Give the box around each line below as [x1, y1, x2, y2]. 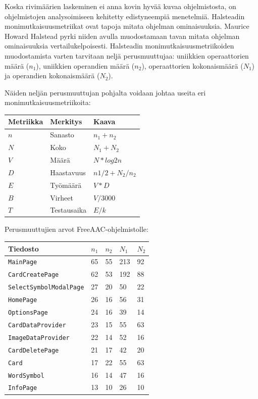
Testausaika [50, 205, 87, 215]
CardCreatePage [8, 271, 59, 279]
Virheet [50, 192, 73, 203]
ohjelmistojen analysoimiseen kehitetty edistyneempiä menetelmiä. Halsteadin [5, 11, 245, 21]
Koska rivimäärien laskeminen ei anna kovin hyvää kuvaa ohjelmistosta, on [5, 1, 236, 11]
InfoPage [8, 384, 37, 392]
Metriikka [8, 116, 43, 127]
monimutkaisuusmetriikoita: [5, 97, 91, 108]
